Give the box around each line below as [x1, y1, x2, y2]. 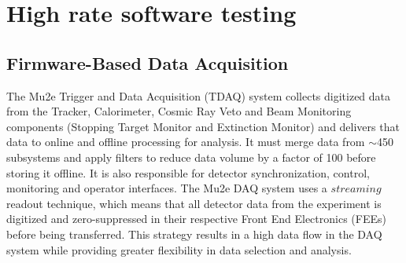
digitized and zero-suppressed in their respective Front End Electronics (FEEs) [6, 210, 386, 227]
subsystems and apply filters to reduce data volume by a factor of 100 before [6, 148, 376, 165]
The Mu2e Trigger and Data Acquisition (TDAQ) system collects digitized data [6, 87, 391, 104]
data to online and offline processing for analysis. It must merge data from [6, 133, 365, 150]
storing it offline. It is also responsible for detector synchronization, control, [6, 164, 370, 181]
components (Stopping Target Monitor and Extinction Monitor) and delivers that [6, 118, 400, 134]
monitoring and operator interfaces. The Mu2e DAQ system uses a [6, 180, 327, 196]
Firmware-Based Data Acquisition [6, 50, 289, 75]
